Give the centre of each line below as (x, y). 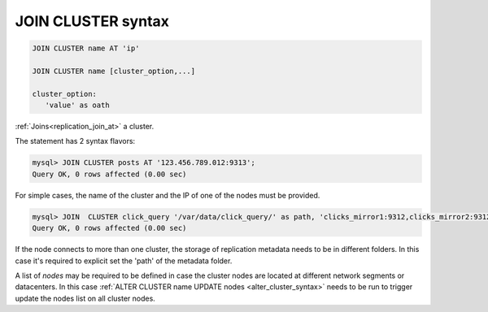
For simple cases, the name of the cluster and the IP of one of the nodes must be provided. (168, 195)
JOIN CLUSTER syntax (92, 21)
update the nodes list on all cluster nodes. (85, 298)
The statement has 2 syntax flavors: (75, 141)
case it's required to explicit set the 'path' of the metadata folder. (124, 261)
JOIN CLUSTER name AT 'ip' (86, 48)
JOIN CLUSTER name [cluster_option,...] (113, 71)
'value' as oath (77, 105)
